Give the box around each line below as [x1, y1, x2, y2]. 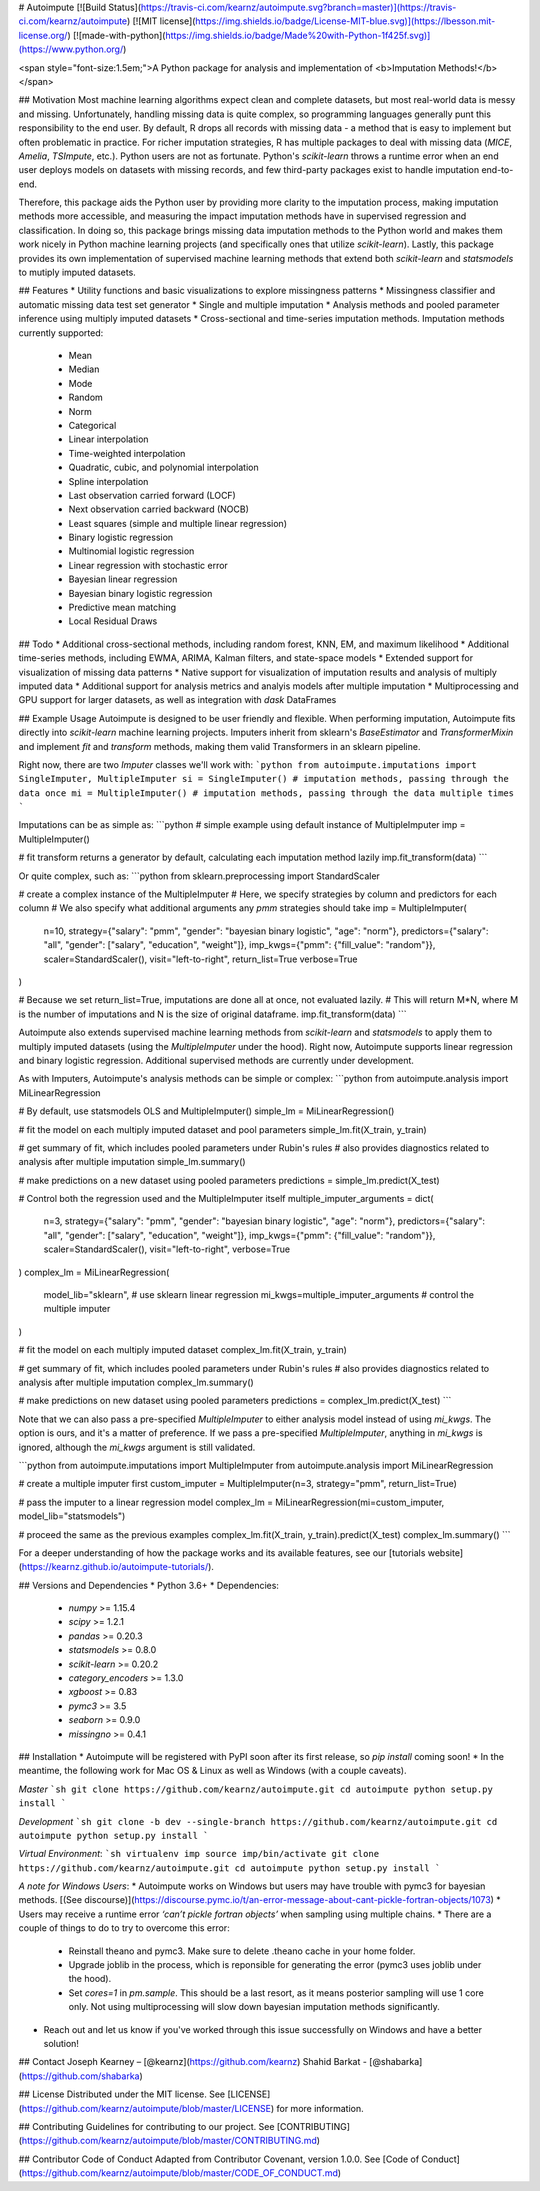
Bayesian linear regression [68, 573, 178, 585]
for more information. [276, 2102, 364, 2114]
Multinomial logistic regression [68, 545, 195, 557]
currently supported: [18, 326, 104, 339]
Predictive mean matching [68, 601, 177, 614]
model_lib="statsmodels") [18, 1510, 126, 1522]
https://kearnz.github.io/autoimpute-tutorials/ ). [21, 1561, 215, 1573]
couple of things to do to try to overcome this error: [18, 1922, 230, 1934]
